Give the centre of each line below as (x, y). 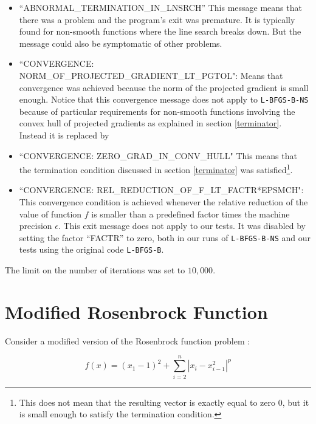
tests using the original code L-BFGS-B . (91, 249)
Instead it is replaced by (64, 135)
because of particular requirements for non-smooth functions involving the (157, 111)
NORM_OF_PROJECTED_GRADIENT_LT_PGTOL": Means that (151, 75)
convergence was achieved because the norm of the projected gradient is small (164, 87)
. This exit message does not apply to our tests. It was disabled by (182, 226)
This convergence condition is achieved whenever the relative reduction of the (163, 202)
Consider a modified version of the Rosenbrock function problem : (128, 340)
